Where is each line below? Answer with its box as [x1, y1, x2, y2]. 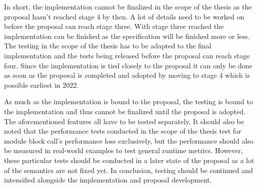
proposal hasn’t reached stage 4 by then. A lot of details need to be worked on [4, 11, 244, 21]
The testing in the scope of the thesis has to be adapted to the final [4, 40, 211, 51]
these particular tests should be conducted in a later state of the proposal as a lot [4, 155, 254, 165]
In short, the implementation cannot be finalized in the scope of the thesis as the [4, 1, 252, 11]
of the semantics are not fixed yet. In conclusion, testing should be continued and [4, 165, 253, 175]
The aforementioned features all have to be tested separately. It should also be [4, 116, 244, 126]
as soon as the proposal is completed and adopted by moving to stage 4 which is [4, 70, 250, 80]
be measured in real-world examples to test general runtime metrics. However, [4, 145, 243, 156]
